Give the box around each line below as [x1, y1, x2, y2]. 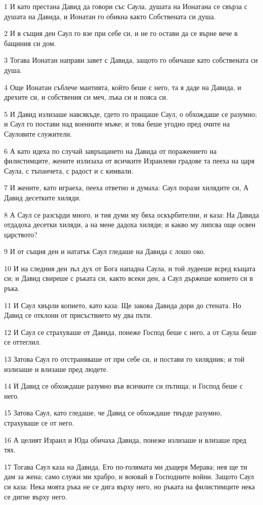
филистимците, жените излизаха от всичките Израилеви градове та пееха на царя [4, 155, 255, 166]
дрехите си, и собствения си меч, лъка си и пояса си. [4, 92, 168, 102]
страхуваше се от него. [4, 417, 74, 428]
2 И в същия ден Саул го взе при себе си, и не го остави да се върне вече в [4, 28, 238, 38]
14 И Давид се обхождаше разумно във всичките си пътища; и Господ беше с [4, 381, 243, 391]
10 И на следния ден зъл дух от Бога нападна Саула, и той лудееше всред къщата [4, 263, 255, 273]
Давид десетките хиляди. [4, 192, 81, 202]
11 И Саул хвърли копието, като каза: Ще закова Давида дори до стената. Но [4, 300, 241, 310]
